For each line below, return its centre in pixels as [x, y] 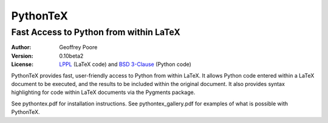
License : [22, 64]
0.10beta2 [71, 56]
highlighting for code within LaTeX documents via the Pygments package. [103, 92]
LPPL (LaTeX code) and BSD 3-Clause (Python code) [125, 64]
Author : [21, 47]
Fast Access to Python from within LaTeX [96, 32]
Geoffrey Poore [78, 47]
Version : [22, 56]
